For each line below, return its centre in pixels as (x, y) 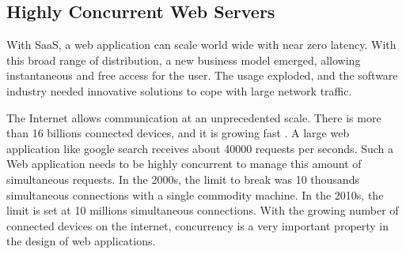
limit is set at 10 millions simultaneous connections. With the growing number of (203, 210)
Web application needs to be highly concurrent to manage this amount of (184, 164)
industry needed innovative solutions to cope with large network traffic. (179, 90)
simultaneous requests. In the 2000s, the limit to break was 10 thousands (183, 179)
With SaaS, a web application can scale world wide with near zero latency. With (201, 45)
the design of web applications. (81, 241)
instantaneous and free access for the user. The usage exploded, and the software (202, 75)
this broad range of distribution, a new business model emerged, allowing (184, 60)
